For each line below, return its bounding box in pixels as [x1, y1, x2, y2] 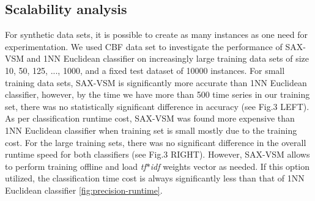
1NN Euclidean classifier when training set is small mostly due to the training [5, 123, 297, 136]
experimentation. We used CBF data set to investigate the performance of [5, 40, 283, 53]
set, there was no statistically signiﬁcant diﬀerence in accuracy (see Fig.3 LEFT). [5, 100, 309, 112]
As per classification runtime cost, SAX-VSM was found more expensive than [5, 112, 295, 125]
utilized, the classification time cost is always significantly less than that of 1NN [5, 172, 305, 185]
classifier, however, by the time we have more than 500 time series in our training [5, 88, 310, 101]
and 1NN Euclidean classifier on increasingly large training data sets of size [26, 52, 309, 65]
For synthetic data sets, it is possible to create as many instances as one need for [5, 28, 308, 41]
